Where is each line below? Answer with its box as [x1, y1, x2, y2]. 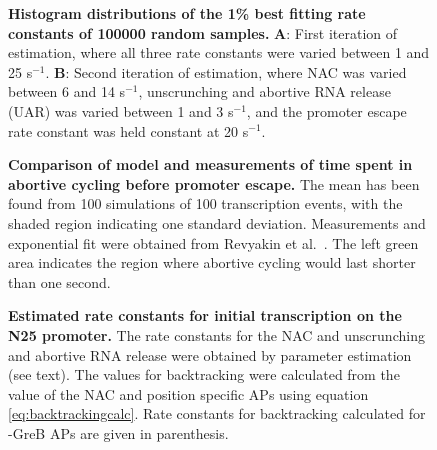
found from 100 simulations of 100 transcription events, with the [8, 193, 403, 214]
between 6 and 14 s [8, 81, 126, 102]
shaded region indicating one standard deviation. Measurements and [8, 212, 426, 233]
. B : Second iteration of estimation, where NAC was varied [45, 61, 407, 82]
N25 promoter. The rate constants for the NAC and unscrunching [8, 324, 425, 345]
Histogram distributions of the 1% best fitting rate [8, 3, 366, 23]
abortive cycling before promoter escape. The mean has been [8, 173, 420, 194]
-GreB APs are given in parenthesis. [8, 422, 229, 443]
